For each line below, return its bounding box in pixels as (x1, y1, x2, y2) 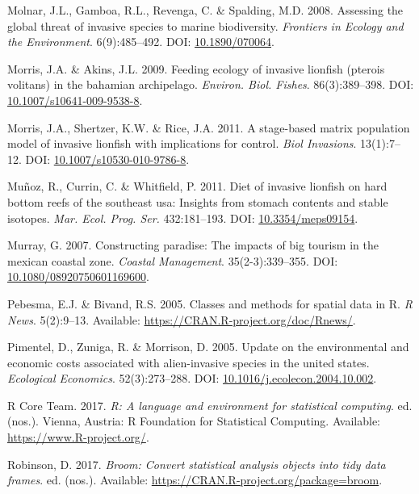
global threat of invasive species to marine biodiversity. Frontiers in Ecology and (7, 17, 404, 34)
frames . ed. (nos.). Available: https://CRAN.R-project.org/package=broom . (7, 471, 383, 488)
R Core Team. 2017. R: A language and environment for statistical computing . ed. (7, 396, 413, 413)
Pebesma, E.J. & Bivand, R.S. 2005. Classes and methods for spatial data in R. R (7, 295, 413, 312)
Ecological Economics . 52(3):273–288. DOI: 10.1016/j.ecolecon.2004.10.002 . (7, 370, 377, 387)
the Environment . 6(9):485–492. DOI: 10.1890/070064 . (7, 33, 274, 50)
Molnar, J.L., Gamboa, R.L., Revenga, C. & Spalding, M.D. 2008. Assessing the (7, 2, 404, 18)
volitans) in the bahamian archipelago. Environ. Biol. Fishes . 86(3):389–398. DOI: (7, 76, 414, 93)
